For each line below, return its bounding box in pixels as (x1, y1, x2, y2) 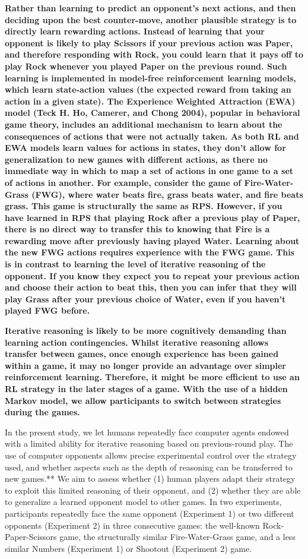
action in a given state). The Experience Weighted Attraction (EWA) (5, 94, 296, 107)
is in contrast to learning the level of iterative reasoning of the (5, 258, 266, 270)
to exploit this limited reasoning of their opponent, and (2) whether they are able (5, 484, 301, 496)
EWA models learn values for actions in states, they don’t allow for (5, 141, 286, 154)
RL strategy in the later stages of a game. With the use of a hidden (5, 383, 288, 394)
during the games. (5, 406, 80, 418)
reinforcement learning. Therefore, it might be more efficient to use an (5, 371, 300, 383)
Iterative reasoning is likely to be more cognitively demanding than (5, 324, 287, 337)
